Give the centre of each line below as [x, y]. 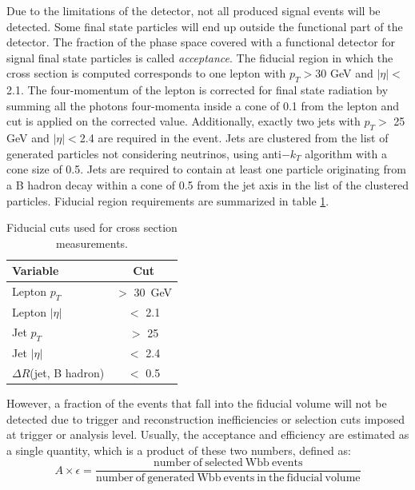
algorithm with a [346, 153]
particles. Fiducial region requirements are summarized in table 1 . [168, 200]
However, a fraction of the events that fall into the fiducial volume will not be [197, 403]
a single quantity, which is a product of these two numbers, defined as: [179, 450]
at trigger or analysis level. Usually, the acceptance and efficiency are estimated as [208, 434]
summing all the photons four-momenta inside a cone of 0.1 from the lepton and [203, 105]
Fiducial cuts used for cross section [92, 227]
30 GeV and [344, 73]
